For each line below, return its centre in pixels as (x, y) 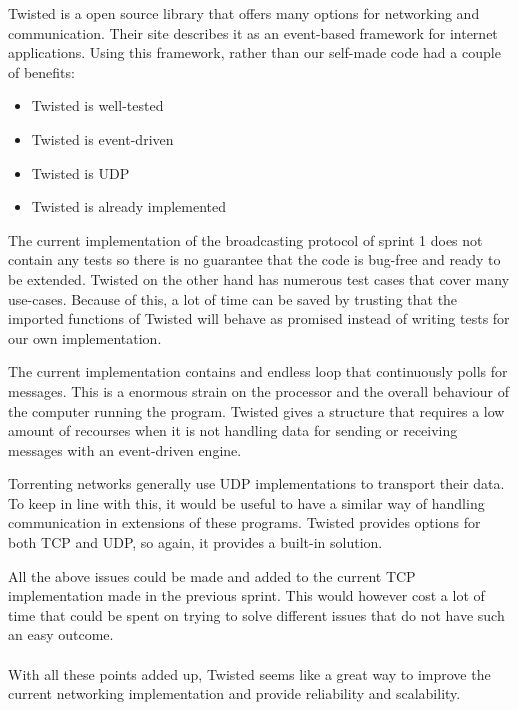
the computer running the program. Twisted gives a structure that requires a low (256, 410)
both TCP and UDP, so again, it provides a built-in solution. (195, 542)
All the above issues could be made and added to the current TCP (212, 575)
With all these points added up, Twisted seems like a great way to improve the (249, 673)
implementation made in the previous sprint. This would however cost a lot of (246, 595)
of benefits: (41, 71)
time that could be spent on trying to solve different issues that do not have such (256, 614)
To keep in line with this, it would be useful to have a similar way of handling (246, 502)
